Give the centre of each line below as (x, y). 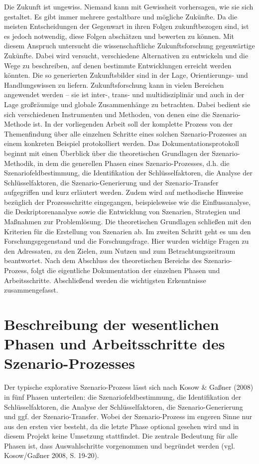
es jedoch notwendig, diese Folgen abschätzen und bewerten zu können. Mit (119, 36)
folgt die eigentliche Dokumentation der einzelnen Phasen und (126, 270)
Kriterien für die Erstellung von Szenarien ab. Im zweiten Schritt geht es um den (128, 231)
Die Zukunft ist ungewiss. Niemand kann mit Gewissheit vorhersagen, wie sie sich (129, 6)
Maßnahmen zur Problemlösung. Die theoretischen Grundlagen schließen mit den (128, 222)
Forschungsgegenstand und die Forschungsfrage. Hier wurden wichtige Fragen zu (127, 241)
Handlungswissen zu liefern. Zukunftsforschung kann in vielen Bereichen (114, 84)
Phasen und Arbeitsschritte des (115, 344)
